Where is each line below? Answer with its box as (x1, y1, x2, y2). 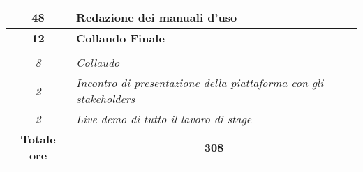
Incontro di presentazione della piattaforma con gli (76, 75, 324, 91)
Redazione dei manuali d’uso (76, 9, 237, 25)
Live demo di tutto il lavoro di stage (76, 111, 252, 127)
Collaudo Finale (76, 30, 165, 46)
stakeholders (76, 91, 135, 107)
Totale (20, 131, 56, 147)
